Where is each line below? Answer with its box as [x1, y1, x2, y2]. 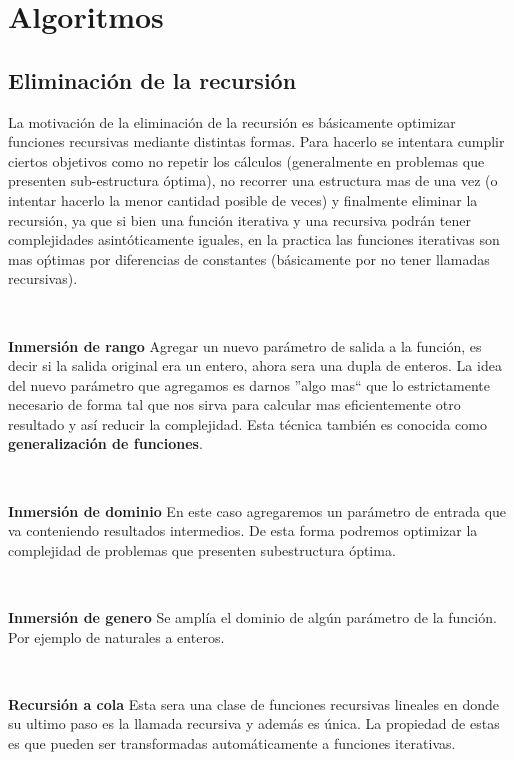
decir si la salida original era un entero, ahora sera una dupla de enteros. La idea [8, 355, 502, 376]
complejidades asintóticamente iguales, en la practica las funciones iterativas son [8, 229, 500, 250]
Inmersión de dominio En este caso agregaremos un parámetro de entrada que [8, 500, 507, 521]
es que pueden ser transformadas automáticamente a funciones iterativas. [8, 733, 456, 754]
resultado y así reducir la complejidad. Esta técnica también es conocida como [8, 413, 487, 434]
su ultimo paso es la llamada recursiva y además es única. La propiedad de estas [8, 713, 500, 734]
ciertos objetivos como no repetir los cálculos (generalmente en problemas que [8, 150, 485, 171]
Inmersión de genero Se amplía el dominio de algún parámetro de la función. [8, 607, 497, 628]
